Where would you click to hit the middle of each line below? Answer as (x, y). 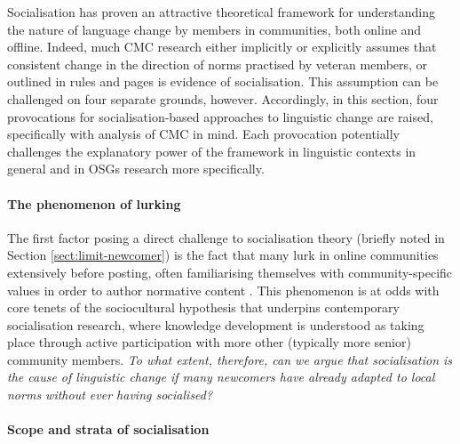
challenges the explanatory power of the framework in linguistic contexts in (212, 151)
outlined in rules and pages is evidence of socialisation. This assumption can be (223, 81)
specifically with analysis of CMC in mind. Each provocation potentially (203, 134)
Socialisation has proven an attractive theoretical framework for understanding (221, 12)
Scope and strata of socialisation (108, 429)
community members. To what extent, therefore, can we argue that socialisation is (230, 359)
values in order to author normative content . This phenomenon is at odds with (223, 290)
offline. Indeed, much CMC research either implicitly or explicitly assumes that (222, 47)
